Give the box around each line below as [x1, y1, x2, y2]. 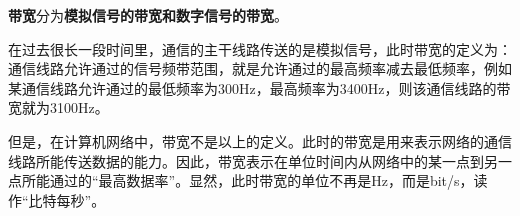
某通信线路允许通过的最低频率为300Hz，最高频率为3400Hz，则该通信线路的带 [8, 77, 511, 98]
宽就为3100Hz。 [8, 97, 109, 118]
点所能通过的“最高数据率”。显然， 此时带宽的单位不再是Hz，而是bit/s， [8, 170, 474, 191]
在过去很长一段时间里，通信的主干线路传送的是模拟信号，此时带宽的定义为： [8, 38, 512, 59]
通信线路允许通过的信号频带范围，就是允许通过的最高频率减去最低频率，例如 [8, 58, 512, 79]
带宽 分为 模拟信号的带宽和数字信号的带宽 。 [8, 5, 288, 25]
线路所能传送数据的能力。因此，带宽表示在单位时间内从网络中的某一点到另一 [8, 150, 512, 171]
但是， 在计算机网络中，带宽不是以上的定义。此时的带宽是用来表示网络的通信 [8, 130, 512, 151]
